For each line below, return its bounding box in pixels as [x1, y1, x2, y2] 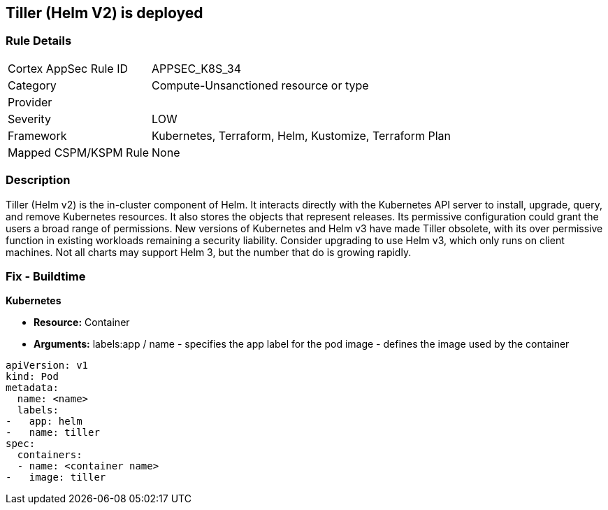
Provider [8, 94, 52, 109]
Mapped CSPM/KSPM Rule [8, 145, 150, 160]
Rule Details [6, 34, 72, 48]
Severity [8, 111, 51, 126]
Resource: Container [34, 316, 130, 329]
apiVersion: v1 [6, 360, 89, 371]
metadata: [6, 382, 59, 394]
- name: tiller [6, 427, 100, 439]
